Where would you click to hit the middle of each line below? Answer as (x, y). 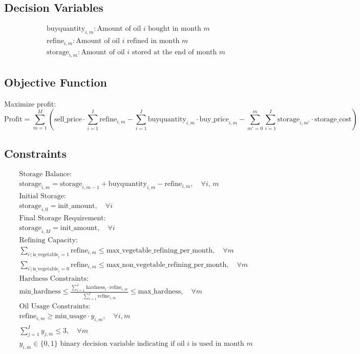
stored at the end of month (174, 52)
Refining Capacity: (48, 240)
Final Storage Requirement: (62, 218)
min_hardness (40, 292)
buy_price (214, 120)
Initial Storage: (43, 196)
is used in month (218, 344)
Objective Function (56, 82)
